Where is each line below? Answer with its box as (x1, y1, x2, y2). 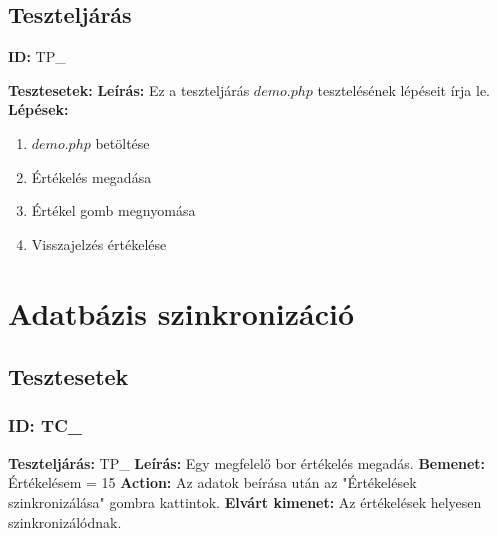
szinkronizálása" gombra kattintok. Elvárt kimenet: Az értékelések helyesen (8, 491, 482, 512)
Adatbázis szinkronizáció (8, 292, 355, 333)
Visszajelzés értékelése (31, 233, 167, 254)
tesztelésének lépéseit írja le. (317, 79, 491, 100)
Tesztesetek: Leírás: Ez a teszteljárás (8, 79, 250, 100)
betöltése (95, 132, 150, 153)
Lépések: (8, 99, 69, 120)
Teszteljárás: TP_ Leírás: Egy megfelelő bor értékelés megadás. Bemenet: (8, 452, 486, 473)
